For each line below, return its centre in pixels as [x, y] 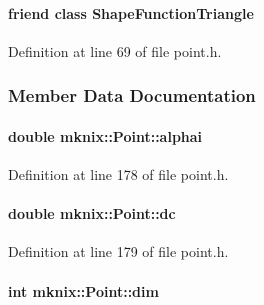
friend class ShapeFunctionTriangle [131, 12]
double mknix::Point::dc [92, 213]
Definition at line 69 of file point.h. [115, 50]
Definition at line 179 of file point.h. [118, 251]
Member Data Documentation [132, 95]
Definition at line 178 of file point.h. [118, 174]
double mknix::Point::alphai [105, 135]
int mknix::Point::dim [83, 290]
